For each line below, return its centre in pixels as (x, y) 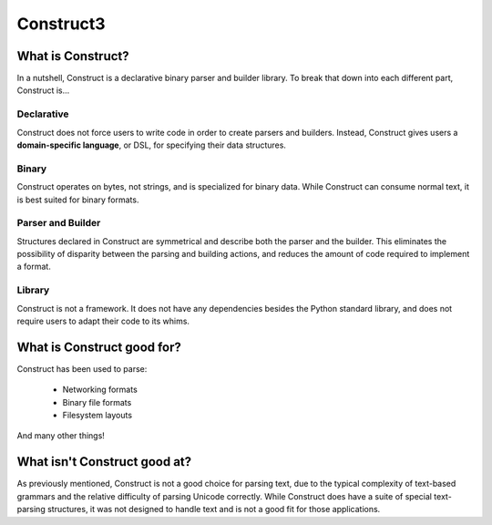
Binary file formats (97, 402)
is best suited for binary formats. (78, 200)
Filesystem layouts (97, 416)
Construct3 (61, 24)
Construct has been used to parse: (82, 368)
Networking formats (100, 390)
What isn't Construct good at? (104, 462)
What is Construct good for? (99, 347)
